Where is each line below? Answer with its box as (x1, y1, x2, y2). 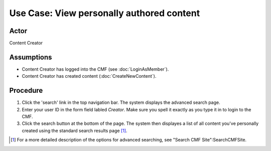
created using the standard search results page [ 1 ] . (22, 127, 127, 133)
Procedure (9, 86, 43, 95)
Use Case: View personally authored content (9, 8, 200, 19)
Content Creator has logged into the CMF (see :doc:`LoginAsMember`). (22, 66, 169, 72)
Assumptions (9, 53, 52, 61)
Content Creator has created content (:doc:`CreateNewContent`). (22, 73, 157, 79)
